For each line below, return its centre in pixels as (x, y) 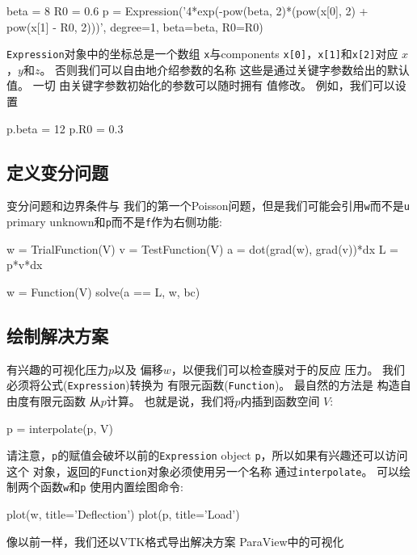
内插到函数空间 (280, 400)
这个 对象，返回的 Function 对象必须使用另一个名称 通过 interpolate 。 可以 (203, 471)
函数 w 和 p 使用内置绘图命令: (112, 487)
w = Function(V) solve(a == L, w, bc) (103, 291)
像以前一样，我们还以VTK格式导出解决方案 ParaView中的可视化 (175, 541)
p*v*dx (25, 265)
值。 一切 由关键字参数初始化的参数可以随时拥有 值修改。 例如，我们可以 (201, 85)
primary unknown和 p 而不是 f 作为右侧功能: (114, 222)
